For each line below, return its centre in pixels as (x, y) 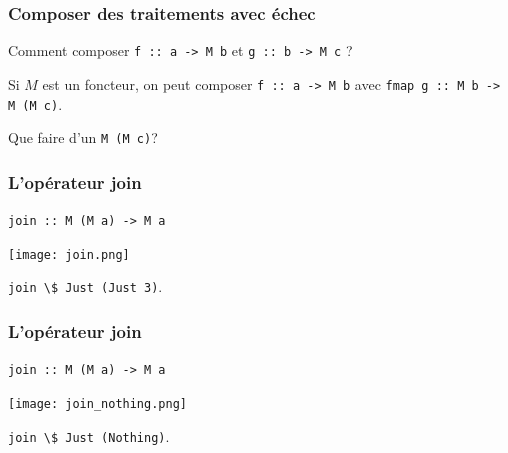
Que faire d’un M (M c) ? (83, 137)
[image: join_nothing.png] (97, 403)
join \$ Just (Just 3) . (85, 286)
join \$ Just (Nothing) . (89, 435)
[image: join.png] (69, 254)
